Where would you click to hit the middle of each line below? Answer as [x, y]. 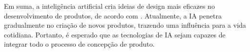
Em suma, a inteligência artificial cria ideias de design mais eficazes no [109, 6]
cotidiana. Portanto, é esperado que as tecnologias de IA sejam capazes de [115, 34]
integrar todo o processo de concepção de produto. [79, 44]
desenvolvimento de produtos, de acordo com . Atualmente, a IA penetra [113, 15]
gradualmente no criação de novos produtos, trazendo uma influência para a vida [125, 25]
